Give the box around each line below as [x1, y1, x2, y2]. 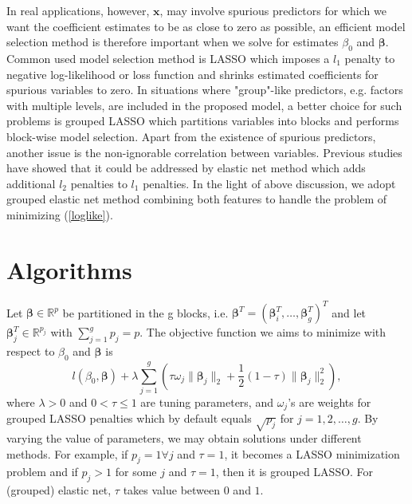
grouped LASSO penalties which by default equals [6, 410, 252, 427]
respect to [6, 342, 55, 359]
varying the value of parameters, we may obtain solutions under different [6, 430, 362, 447]
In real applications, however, [6, 2, 150, 18]
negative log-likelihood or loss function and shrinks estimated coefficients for [6, 65, 379, 82]
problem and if [6, 463, 78, 480]
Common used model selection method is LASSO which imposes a [6, 49, 330, 66]
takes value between [123, 482, 221, 498]
